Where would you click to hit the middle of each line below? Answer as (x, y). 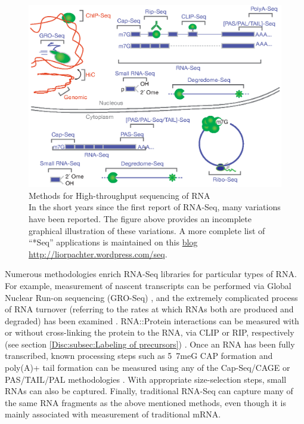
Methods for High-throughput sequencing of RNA (120, 195)
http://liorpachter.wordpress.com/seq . (98, 254)
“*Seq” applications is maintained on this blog (113, 242)
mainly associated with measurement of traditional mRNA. (113, 414)
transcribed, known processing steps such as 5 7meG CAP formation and (139, 356)
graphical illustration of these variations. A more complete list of (147, 230)
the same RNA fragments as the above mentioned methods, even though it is (145, 402)
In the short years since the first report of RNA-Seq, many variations (155, 207)
